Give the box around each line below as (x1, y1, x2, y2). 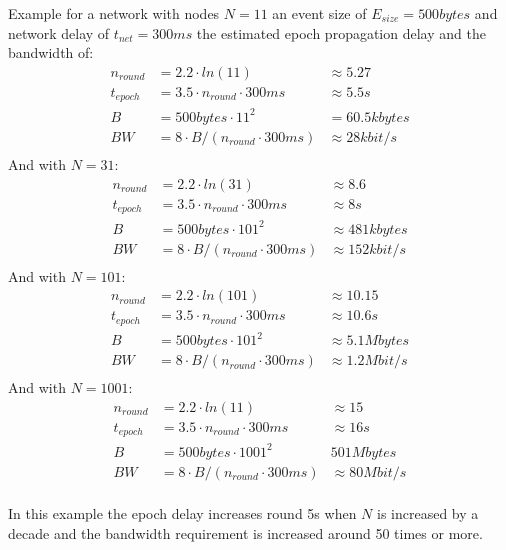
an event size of (272, 3, 367, 23)
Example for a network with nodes (8, 3, 220, 23)
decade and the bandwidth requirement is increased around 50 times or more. (8, 522, 483, 543)
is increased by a (377, 503, 479, 523)
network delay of (8, 22, 110, 43)
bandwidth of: (8, 42, 94, 63)
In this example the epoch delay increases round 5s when (8, 503, 357, 523)
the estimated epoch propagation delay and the (196, 22, 486, 43)
